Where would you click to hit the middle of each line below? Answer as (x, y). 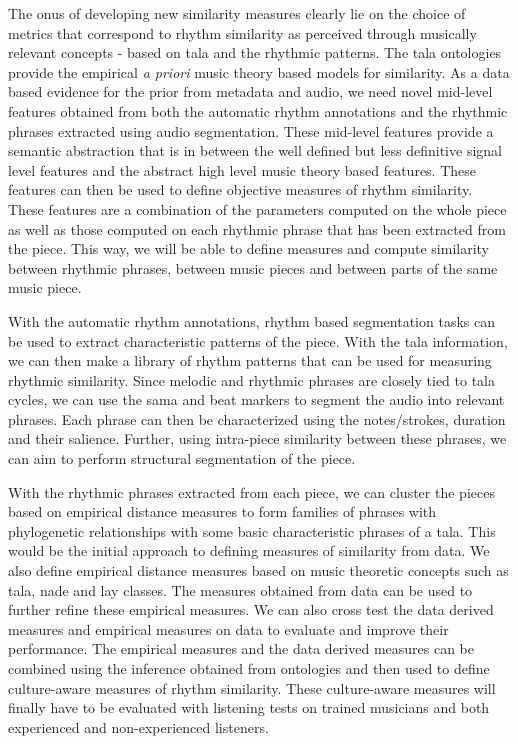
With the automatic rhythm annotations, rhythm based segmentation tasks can (251, 320)
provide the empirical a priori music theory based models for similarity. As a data (259, 71)
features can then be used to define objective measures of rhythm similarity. (240, 189)
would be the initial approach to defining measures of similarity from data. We (249, 550)
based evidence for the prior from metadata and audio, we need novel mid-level (250, 91)
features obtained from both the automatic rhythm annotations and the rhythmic (258, 110)
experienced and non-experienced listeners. (138, 726)
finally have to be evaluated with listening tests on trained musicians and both (249, 707)
